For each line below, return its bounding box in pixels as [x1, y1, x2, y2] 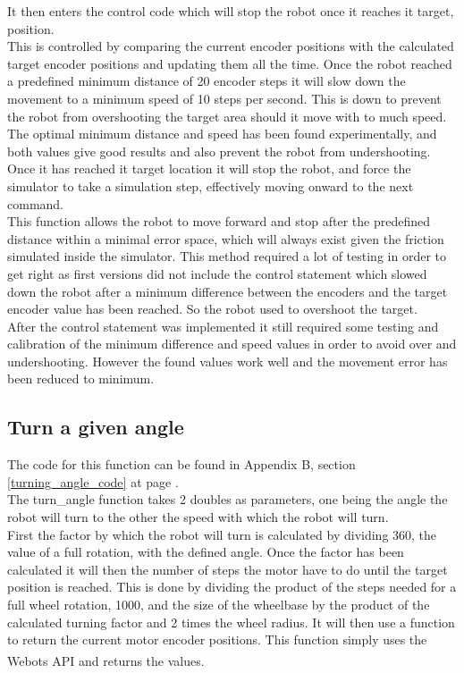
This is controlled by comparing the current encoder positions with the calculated [7, 37, 454, 55]
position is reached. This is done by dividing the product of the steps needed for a [7, 577, 457, 596]
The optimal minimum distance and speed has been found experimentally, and [7, 124, 437, 143]
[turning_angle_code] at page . [7, 472, 179, 491]
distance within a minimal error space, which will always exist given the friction [7, 229, 444, 248]
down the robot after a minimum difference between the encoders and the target [7, 282, 448, 300]
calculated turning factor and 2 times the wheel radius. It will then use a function [7, 612, 455, 631]
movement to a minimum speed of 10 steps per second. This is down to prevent [7, 88, 442, 107]
